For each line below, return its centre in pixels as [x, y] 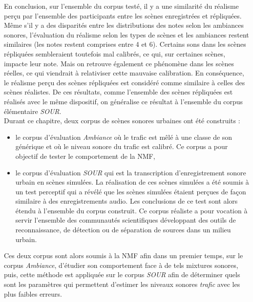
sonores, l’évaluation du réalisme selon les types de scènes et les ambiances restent [126, 34]
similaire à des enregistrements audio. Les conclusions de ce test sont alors [126, 201]
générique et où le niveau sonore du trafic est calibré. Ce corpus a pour [122, 146]
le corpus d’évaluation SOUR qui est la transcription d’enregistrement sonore [131, 172]
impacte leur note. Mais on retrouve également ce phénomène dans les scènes [119, 63]
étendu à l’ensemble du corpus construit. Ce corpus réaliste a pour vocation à [131, 210]
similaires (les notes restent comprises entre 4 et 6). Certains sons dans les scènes [125, 44]
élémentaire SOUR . [33, 111]
